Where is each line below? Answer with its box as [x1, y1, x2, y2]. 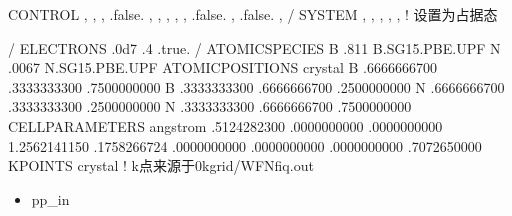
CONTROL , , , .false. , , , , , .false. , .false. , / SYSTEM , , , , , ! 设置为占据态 [8, 4, 498, 24]
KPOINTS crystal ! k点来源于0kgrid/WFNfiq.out [8, 155, 314, 176]
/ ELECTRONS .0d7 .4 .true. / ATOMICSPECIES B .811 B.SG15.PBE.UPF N [8, 37, 501, 58]
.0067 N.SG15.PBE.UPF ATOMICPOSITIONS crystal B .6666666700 [8, 57, 438, 78]
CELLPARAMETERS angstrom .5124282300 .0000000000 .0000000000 [8, 115, 443, 136]
